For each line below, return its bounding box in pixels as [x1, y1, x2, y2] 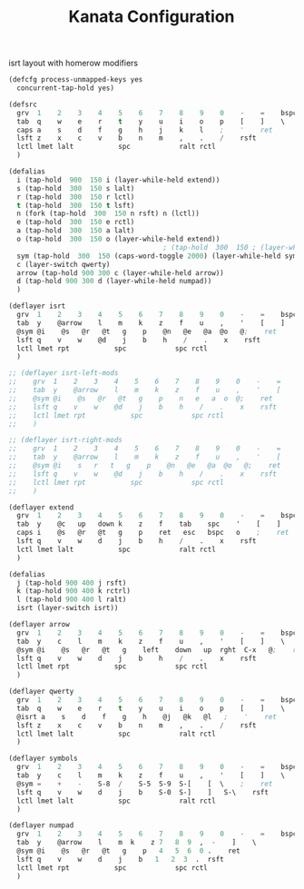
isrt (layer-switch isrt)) [16, 604, 119, 613]
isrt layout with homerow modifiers [8, 57, 138, 69]
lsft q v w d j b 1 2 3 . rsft [16, 854, 224, 864]
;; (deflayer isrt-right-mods [8, 436, 123, 445]
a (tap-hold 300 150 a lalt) [16, 226, 135, 235]
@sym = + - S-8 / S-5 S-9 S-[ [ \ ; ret [16, 779, 273, 788]
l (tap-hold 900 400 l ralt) [16, 595, 127, 605]
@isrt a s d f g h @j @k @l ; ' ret [16, 712, 278, 721]
